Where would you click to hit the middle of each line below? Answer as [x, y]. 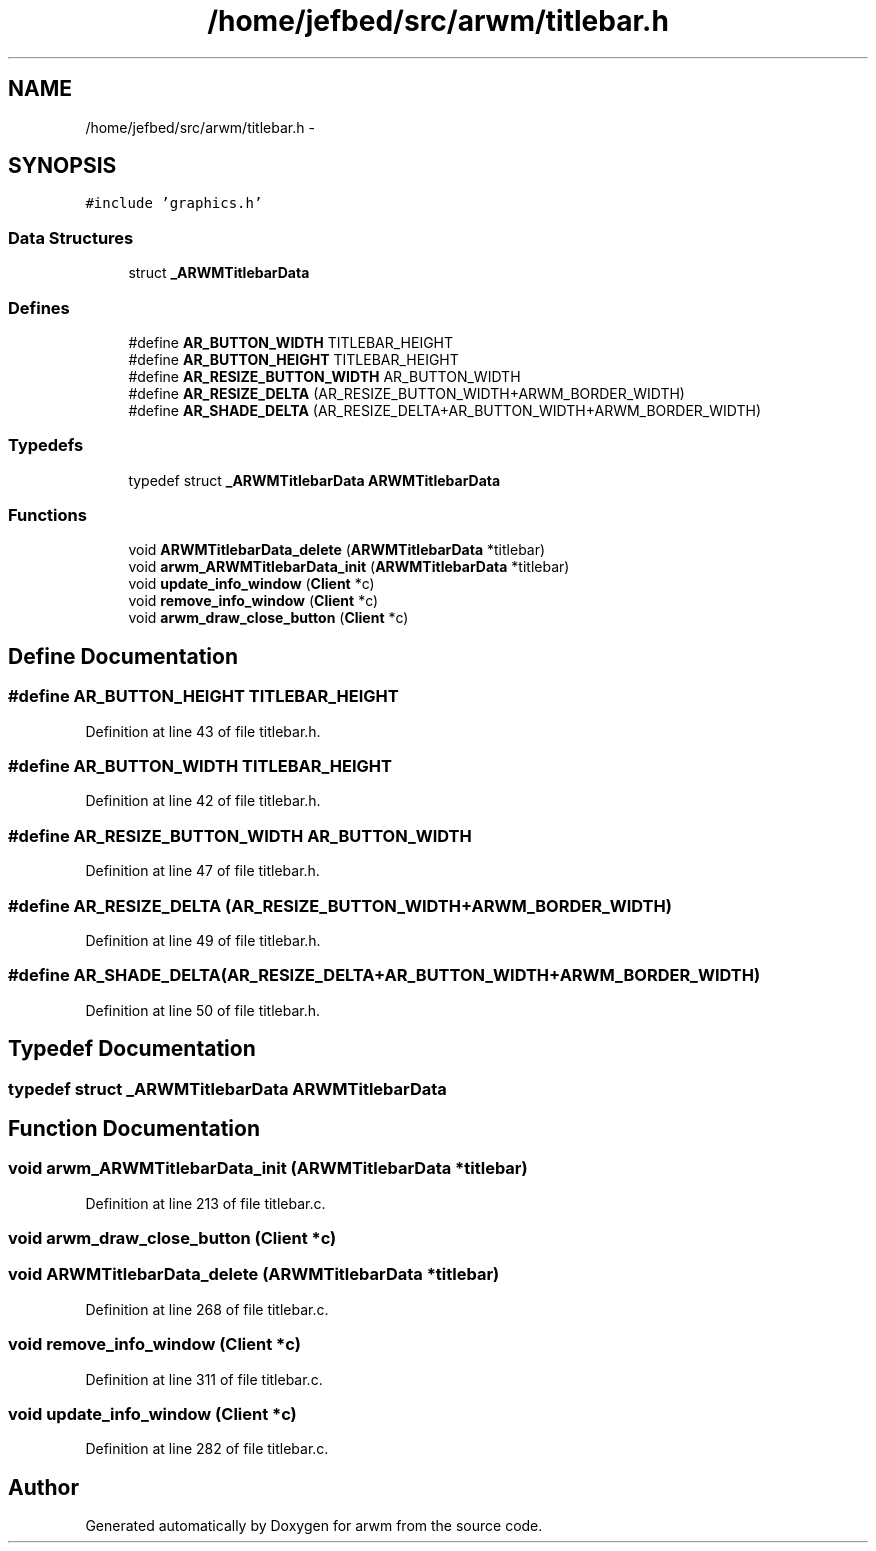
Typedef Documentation [132, 1049]
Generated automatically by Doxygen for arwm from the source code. [314, 1526]
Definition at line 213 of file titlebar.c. [205, 1203]
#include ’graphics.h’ [174, 203]
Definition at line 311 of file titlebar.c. [204, 1379]
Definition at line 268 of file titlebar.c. [207, 1309]
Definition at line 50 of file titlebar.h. [203, 1010]
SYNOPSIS [62, 166]
